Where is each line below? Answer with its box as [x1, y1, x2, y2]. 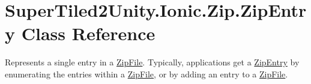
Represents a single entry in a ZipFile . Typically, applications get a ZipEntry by [5, 56, 300, 68]
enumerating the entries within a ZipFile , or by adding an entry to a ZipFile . [5, 67, 288, 80]
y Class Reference [5, 21, 155, 46]
